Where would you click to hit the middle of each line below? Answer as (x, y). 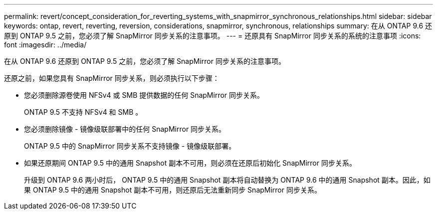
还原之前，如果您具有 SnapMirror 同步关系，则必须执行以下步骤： (112, 78)
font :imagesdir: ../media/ (45, 45)
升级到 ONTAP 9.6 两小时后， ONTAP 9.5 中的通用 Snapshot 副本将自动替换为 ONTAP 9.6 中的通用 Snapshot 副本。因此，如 (227, 180)
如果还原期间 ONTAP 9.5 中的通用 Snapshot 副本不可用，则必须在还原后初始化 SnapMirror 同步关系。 (190, 163)
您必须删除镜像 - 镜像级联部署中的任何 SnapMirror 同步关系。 (125, 129)
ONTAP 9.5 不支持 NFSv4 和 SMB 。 (83, 112)
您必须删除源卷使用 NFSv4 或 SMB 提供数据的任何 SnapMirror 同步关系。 (144, 95)
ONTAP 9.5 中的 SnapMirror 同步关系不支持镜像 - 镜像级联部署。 (130, 146)
